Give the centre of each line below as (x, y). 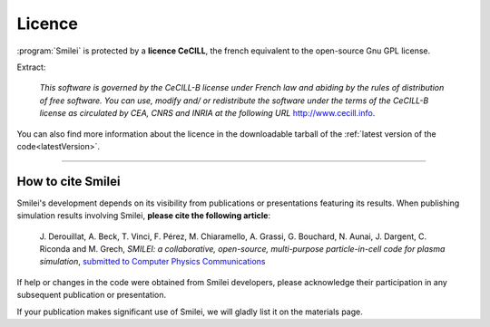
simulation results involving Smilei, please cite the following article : (144, 216)
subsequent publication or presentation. (92, 295)
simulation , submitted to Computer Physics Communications (152, 262)
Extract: (31, 67)
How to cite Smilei (69, 181)
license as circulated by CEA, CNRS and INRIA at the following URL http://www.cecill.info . (207, 113)
